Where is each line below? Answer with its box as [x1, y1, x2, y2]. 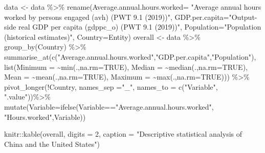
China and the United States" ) [4, 138, 100, 149]
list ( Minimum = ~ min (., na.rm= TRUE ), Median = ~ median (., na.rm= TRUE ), [4, 61, 248, 72]
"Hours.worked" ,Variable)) [4, 111, 86, 122]
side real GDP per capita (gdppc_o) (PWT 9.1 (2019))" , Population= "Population [4, 21, 261, 32]
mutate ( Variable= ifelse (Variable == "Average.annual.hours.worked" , [4, 101, 214, 112]
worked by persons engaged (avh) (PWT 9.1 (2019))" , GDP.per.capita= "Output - [4, 11, 257, 22]
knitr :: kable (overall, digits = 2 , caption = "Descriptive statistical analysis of [4, 129, 242, 139]
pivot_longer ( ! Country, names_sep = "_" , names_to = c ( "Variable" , [4, 81, 218, 92]
